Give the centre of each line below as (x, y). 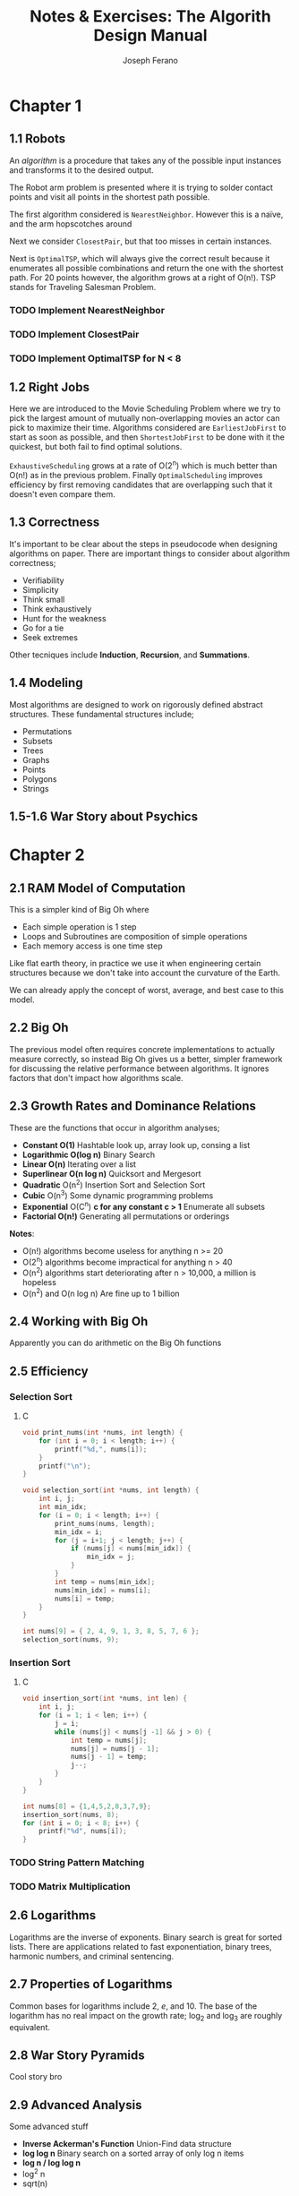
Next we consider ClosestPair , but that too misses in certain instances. (141, 241)
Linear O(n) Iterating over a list (79, 1164)
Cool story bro (36, 2077)
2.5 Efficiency (49, 1371)
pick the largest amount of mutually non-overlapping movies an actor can (145, 418)
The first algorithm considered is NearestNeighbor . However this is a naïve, (146, 214)
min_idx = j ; (111, 1557)
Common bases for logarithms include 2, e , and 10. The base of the (133, 2006)
